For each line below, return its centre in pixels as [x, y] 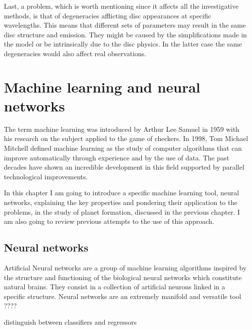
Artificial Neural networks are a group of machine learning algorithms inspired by [125, 268]
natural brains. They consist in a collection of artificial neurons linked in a [115, 287]
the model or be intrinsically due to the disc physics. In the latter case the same [123, 44]
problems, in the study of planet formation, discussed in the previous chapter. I [122, 212]
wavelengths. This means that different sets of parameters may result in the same [125, 25]
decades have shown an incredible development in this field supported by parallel [124, 167]
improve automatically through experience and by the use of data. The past [117, 157]
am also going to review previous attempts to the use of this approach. [109, 221]
